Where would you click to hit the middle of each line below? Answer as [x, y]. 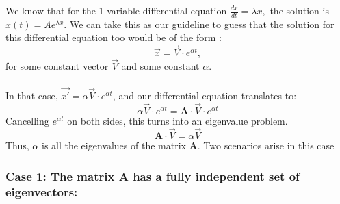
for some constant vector [57, 66]
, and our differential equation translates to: [205, 95]
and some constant [160, 66]
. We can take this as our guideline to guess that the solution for [199, 24]
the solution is [299, 10]
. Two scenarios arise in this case [266, 145]
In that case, [32, 95]
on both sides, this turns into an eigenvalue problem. [178, 120]
